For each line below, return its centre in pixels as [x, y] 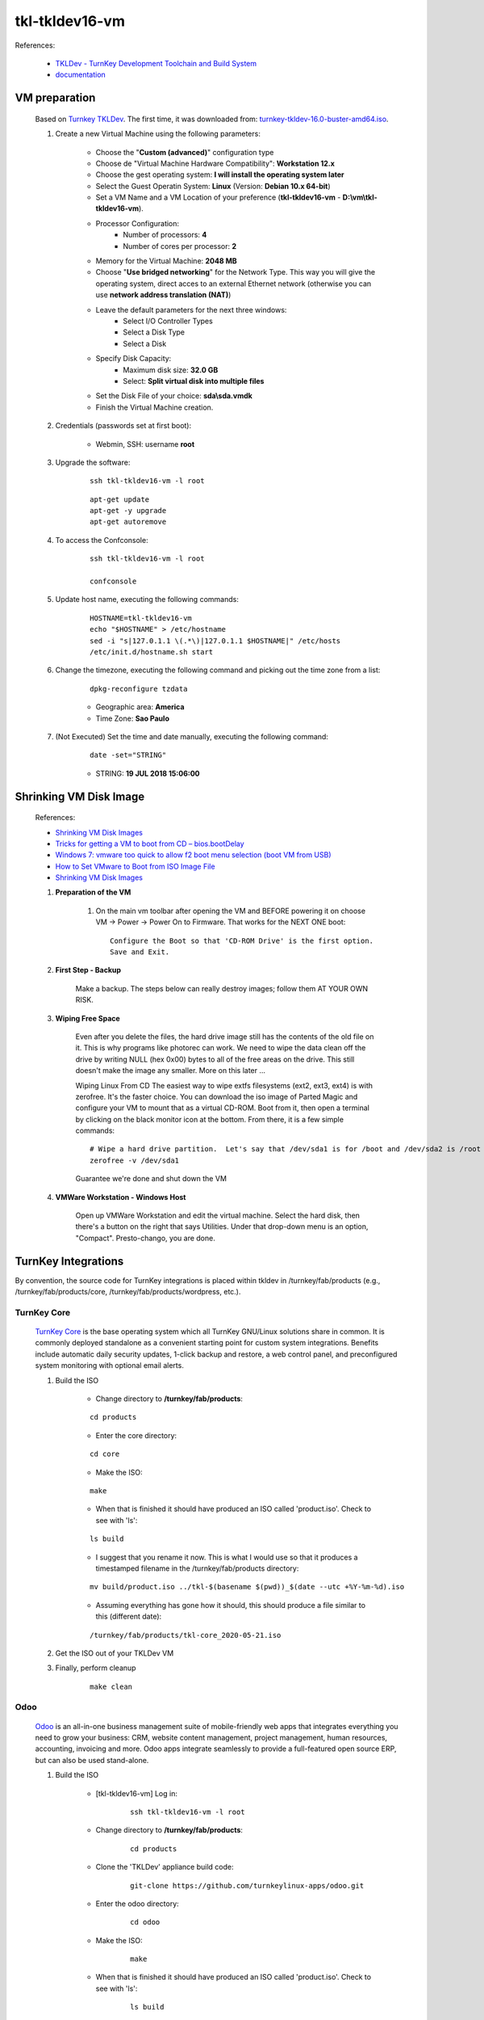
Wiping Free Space [88, 1018]
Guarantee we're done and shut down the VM [151, 1179]
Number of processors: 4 [165, 235]
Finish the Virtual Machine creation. [154, 407]
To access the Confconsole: [102, 540]
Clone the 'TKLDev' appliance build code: [165, 1867]
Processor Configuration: [138, 223]
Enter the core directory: [136, 1435]
